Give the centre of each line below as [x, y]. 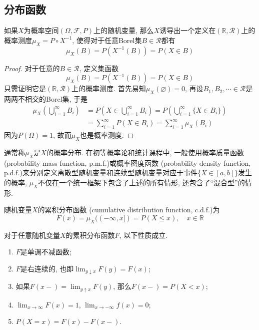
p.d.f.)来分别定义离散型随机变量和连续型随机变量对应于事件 [101, 173]
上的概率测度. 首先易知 [109, 88]
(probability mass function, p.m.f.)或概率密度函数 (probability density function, [127, 162]
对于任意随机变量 [32, 235]
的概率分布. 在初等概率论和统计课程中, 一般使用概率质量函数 [145, 152]
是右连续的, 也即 [47, 268]
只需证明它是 [25, 88]
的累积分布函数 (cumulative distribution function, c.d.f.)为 [129, 210]
